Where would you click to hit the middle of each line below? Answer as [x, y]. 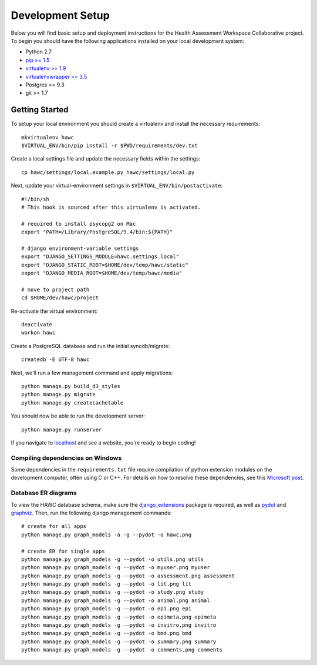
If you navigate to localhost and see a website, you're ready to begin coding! [103, 442]
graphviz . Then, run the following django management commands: [91, 513]
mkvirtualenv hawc [48, 137]
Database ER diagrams [44, 493]
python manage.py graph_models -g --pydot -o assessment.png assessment [128, 576]
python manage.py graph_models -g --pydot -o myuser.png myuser [116, 568]
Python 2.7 [39, 52]
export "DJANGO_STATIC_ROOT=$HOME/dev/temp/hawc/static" [105, 265]
